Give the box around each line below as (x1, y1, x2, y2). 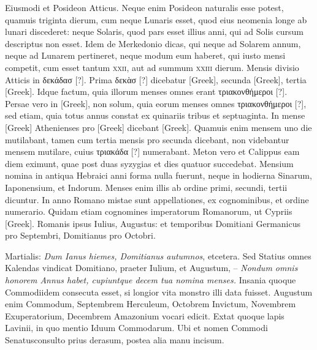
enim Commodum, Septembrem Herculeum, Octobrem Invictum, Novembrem (5, 297, 296, 310)
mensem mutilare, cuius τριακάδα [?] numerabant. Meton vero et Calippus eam (5, 145, 300, 158)
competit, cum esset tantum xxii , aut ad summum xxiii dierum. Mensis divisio (5, 61, 299, 73)
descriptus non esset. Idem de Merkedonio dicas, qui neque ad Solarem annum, (5, 37, 301, 50)
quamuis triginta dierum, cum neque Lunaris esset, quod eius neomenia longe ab (5, 13, 307, 26)
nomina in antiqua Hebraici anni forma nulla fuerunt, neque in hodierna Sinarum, (5, 169, 312, 182)
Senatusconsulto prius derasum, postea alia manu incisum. (5, 333, 224, 346)
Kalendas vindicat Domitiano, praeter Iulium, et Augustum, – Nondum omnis (5, 261, 298, 274)
